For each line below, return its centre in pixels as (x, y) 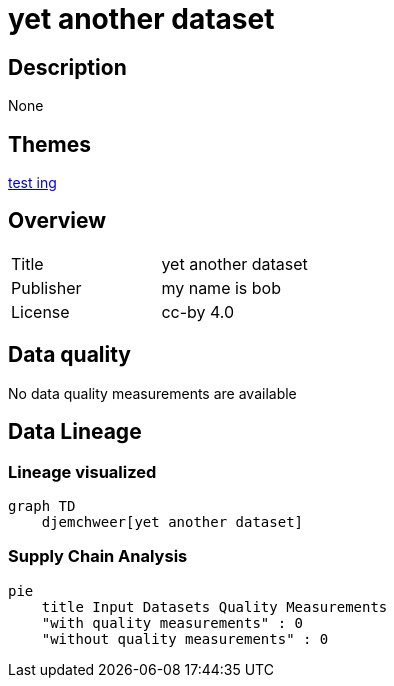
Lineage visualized (82, 471)
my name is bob (221, 287)
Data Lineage (75, 432)
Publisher (46, 287)
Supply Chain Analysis (98, 556)
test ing (32, 183)
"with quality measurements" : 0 (172, 622)
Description (67, 67)
